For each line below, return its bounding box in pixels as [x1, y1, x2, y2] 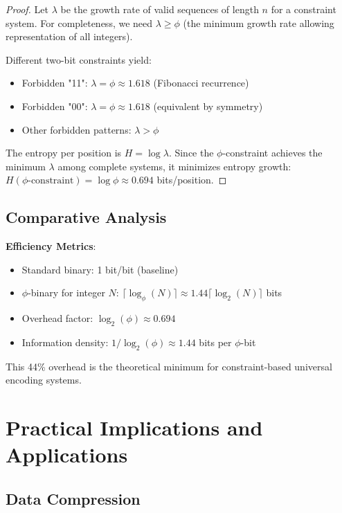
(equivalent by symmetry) [153, 98, 263, 113]
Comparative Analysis [6, 206, 167, 228]
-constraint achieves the [222, 145, 323, 160]
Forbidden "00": [21, 98, 88, 113]
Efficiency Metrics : [6, 239, 96, 253]
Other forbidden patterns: [21, 122, 132, 136]
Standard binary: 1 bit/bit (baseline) [21, 262, 179, 276]
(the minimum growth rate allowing [183, 15, 334, 30]
